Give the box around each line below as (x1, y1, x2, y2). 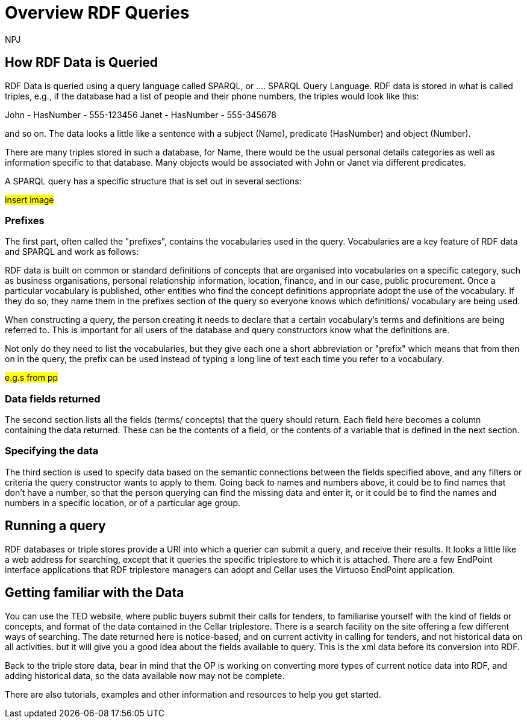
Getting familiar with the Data (5, 585, 184, 601)
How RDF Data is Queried (5, 55, 158, 70)
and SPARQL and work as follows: (5, 246, 139, 257)
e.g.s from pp (5, 372, 58, 383)
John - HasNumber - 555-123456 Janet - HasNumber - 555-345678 (5, 109, 277, 120)
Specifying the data (5, 445, 99, 457)
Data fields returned (5, 392, 101, 405)
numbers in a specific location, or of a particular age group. (5, 497, 241, 508)
